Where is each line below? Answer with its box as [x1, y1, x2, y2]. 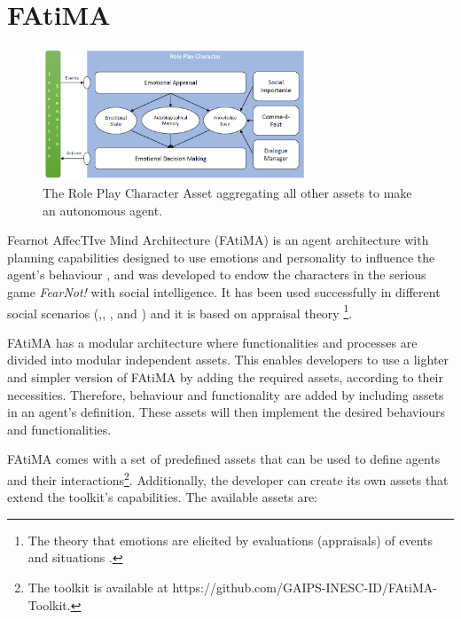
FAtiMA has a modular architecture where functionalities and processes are [7, 333, 418, 351]
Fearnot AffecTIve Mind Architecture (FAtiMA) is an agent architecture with [7, 231, 429, 249]
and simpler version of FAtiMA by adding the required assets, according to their [7, 367, 443, 386]
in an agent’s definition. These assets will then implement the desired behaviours [7, 403, 446, 421]
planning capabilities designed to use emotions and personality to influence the [7, 247, 435, 266]
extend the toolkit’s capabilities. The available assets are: [7, 488, 318, 506]
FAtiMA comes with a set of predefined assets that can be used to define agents [7, 450, 441, 468]
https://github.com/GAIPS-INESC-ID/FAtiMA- [172, 577, 437, 596]
